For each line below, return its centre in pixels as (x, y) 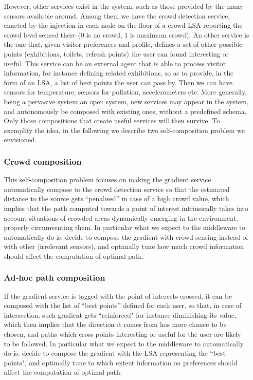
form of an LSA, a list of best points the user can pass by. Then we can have (118, 82)
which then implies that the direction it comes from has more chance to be (115, 324)
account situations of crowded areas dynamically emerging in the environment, (121, 218)
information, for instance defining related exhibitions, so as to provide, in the (119, 73)
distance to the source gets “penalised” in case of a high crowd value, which (117, 199)
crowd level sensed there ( (42, 34)
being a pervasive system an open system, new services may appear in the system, (126, 101)
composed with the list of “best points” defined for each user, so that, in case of (123, 305)
